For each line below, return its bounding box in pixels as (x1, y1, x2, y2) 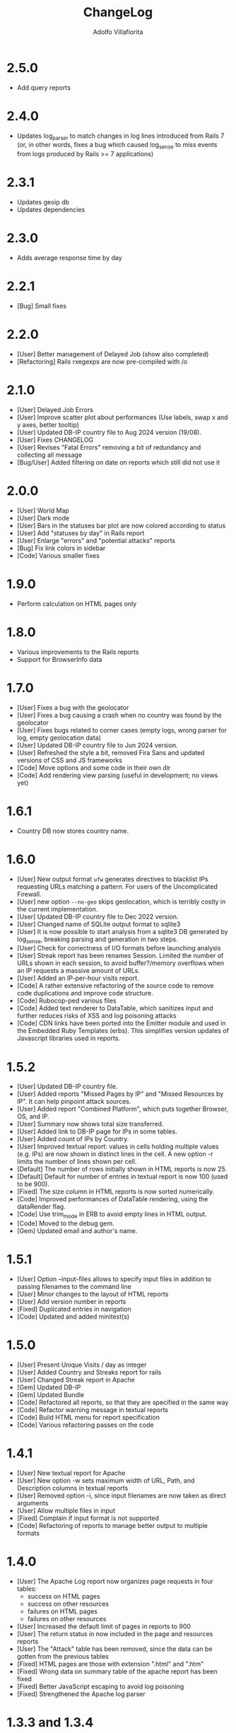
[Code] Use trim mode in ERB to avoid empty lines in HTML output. (16, 1210, 207, 1220)
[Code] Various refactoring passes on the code (16, 1420, 154, 1429)
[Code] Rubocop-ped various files (16, 996, 117, 1005)
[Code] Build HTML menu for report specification (16, 1413, 160, 1421)
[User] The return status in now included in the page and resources (16, 1629, 213, 1638)
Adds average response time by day (16, 254, 123, 262)
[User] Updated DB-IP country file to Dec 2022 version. (16, 912, 179, 921)
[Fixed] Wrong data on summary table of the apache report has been (16, 1667, 218, 1676)
